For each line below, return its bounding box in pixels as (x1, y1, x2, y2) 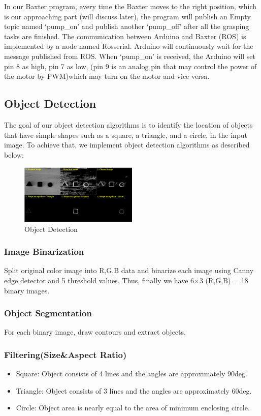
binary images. (4, 285, 50, 295)
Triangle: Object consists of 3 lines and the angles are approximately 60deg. (16, 385, 252, 396)
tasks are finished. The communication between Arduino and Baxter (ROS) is (4, 31, 246, 41)
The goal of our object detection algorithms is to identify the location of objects (4, 119, 253, 130)
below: (4, 149, 24, 160)
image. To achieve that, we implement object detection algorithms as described (4, 139, 250, 150)
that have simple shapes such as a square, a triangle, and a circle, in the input (4, 129, 247, 140)
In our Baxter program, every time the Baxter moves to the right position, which (4, 1, 257, 11)
